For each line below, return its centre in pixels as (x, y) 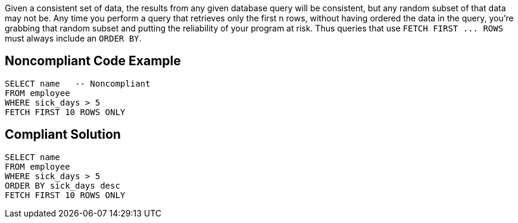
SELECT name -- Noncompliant (78, 83)
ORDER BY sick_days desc (63, 185)
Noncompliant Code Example (93, 61)
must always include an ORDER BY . (73, 38)
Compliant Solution (63, 135)
